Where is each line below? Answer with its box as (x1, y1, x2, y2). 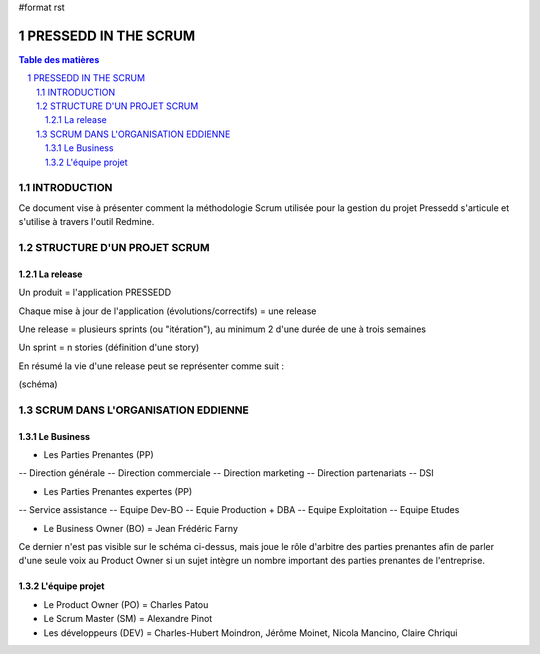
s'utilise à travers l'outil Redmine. (18, 216, 155, 228)
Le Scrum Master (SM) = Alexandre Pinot (43, 613, 213, 625)
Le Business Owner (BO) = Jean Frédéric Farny (43, 522, 239, 534)
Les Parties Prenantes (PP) (43, 449, 154, 461)
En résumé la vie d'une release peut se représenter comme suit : (18, 360, 285, 372)
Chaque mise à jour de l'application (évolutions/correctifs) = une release (18, 305, 317, 317)
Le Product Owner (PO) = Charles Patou (43, 598, 209, 610)
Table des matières (18, 53, 100, 65)
